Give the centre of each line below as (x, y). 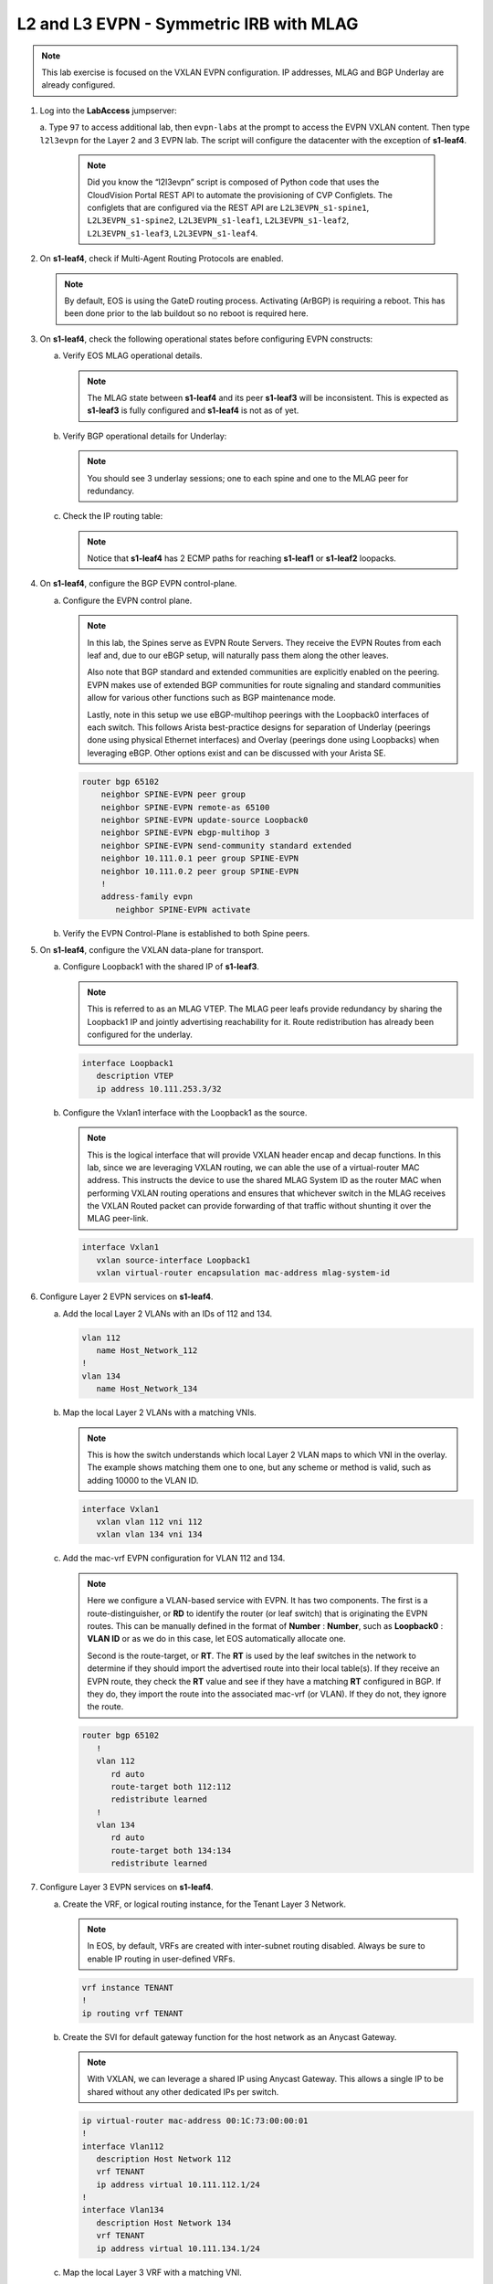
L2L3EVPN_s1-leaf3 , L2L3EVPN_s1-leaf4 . (173, 233)
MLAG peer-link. (118, 1219)
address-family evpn (147, 897)
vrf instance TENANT (127, 1988)
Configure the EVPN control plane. (127, 600)
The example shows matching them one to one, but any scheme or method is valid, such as (259, 1467)
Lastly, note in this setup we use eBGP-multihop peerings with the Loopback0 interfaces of (258, 714)
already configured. (79, 85)
